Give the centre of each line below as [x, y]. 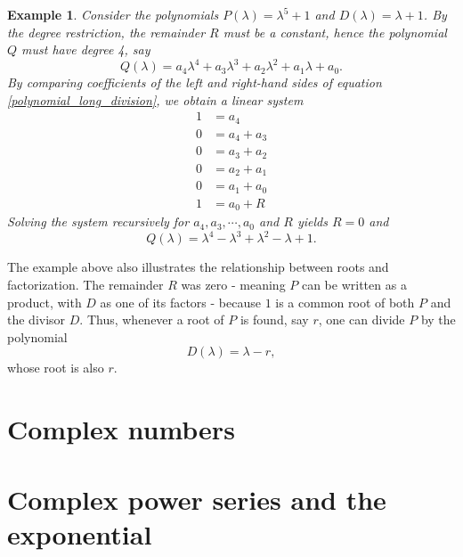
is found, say [274, 319]
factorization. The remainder [85, 285]
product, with [45, 302]
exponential [80, 533]
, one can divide [361, 319]
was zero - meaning [233, 285]
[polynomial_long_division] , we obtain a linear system [155, 99]
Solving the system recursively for [98, 221]
